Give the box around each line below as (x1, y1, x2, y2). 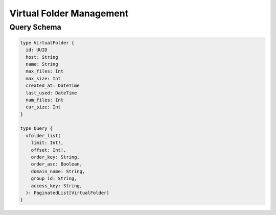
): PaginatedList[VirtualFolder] (26, 190, 109, 196)
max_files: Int (26, 68, 64, 74)
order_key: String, (31, 154, 80, 160)
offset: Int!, (31, 147, 66, 153)
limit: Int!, (31, 140, 64, 146)
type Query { (20, 126, 53, 131)
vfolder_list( (26, 133, 61, 138)
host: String (26, 54, 58, 60)
